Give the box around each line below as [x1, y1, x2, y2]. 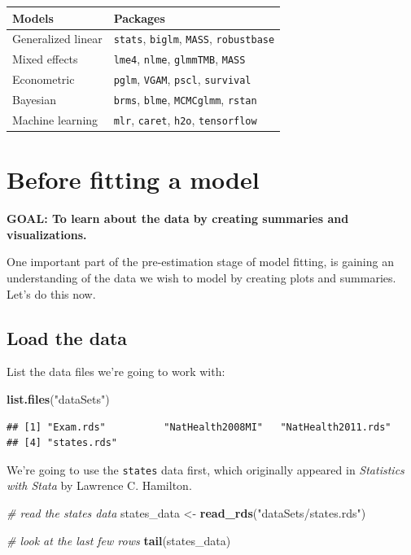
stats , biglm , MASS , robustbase [113, 30, 275, 47]
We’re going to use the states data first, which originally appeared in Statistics [7, 461, 404, 478]
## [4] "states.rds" [7, 437, 118, 449]
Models [12, 9, 54, 26]
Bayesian [12, 91, 56, 108]
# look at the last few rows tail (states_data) [7, 531, 231, 548]
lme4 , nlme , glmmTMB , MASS [113, 50, 246, 68]
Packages [113, 9, 165, 26]
